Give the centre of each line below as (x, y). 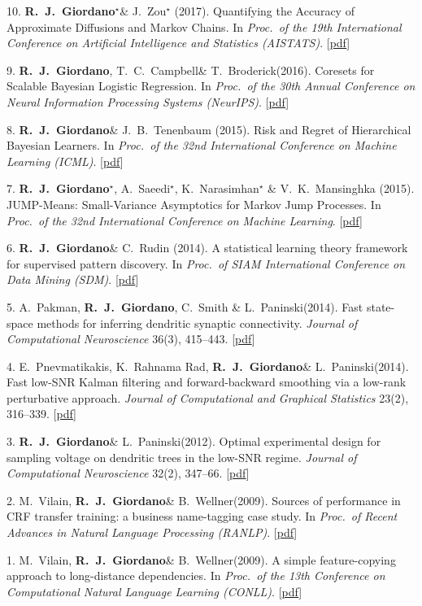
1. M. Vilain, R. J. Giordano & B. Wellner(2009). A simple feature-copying (201, 559)
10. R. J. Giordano (61, 11)
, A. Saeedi (142, 188)
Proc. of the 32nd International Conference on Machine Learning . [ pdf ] (185, 220)
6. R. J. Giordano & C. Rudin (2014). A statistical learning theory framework (207, 248)
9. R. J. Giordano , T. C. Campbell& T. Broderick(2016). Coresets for (191, 70)
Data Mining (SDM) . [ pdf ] (73, 279)
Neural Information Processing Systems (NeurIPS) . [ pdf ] (148, 101)
